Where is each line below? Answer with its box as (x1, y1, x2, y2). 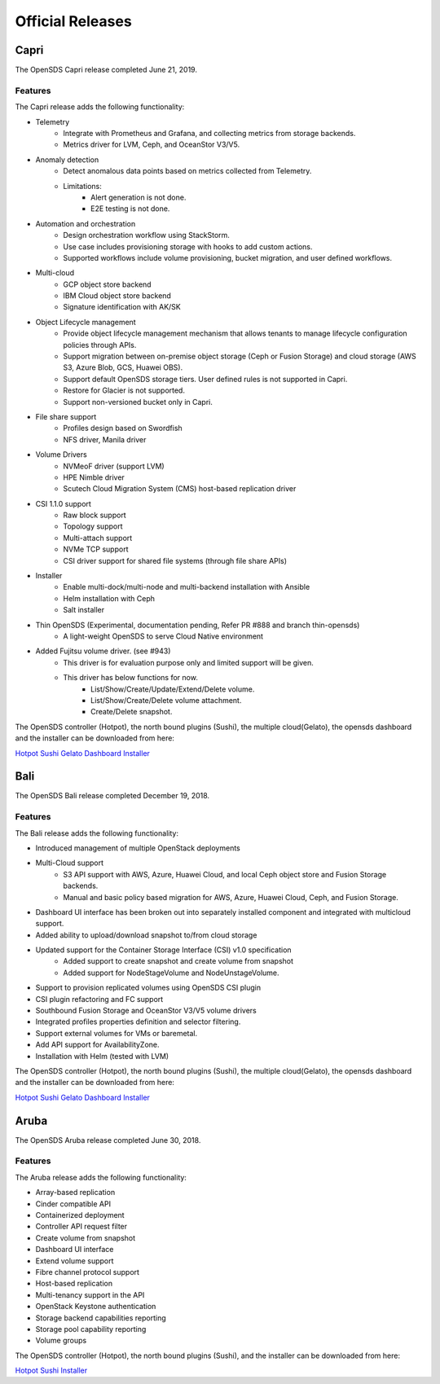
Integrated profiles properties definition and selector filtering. (35, 1017, 241, 1026)
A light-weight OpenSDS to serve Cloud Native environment (63, 631, 264, 641)
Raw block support (63, 510, 126, 521)
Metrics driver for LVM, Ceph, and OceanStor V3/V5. (63, 139, 240, 150)
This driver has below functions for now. (63, 673, 199, 683)
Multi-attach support (63, 533, 133, 543)
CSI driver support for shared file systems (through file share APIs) (63, 556, 288, 565)
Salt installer (63, 605, 105, 615)
